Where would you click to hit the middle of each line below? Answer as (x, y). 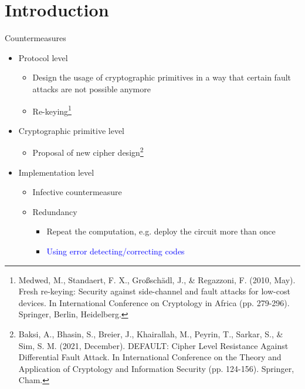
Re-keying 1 (52, 110)
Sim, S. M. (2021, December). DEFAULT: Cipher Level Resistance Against (153, 345)
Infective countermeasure (77, 192)
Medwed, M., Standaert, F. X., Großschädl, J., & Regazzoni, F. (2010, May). (157, 279)
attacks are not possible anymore (91, 88)
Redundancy (55, 211)
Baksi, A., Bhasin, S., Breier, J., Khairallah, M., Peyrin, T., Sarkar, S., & (151, 333)
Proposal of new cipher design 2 (88, 151)
